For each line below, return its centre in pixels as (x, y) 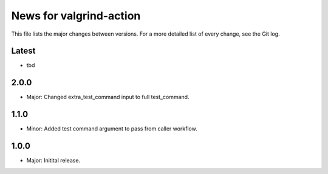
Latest (23, 51)
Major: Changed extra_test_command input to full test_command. (108, 97)
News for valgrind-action (76, 16)
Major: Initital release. (53, 161)
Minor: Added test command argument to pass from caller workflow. (112, 129)
